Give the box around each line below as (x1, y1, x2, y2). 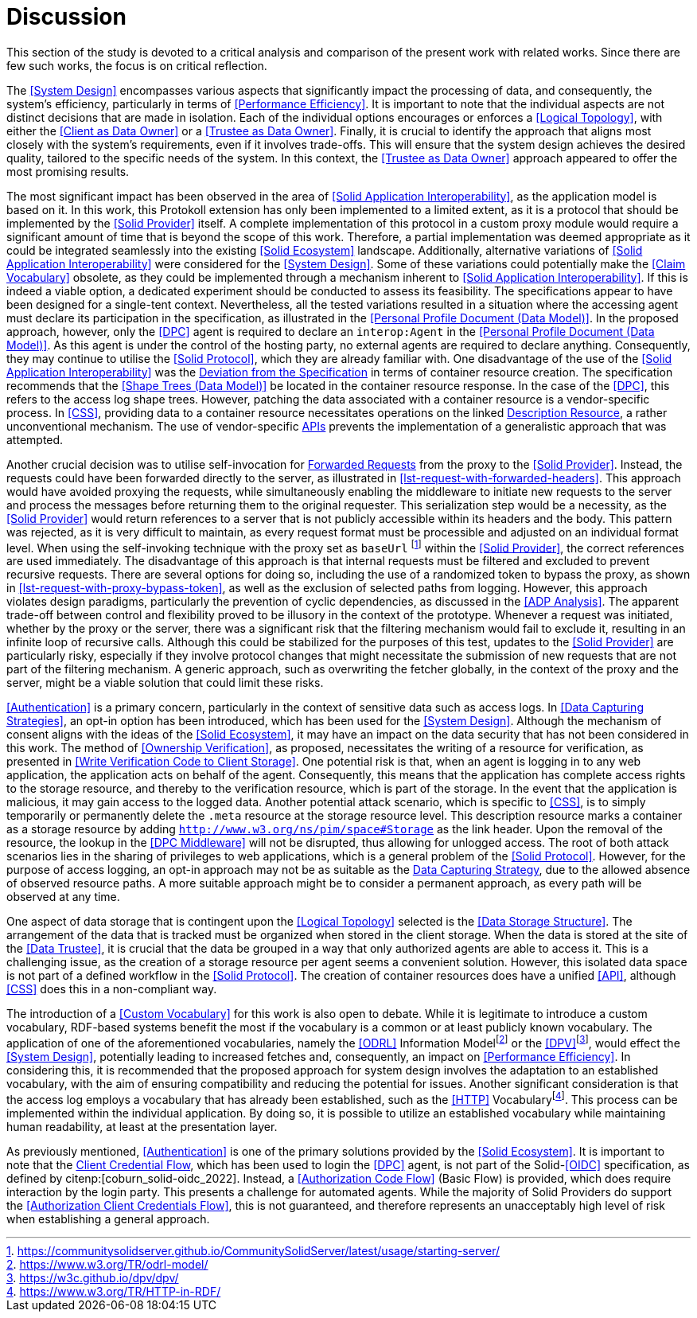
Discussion (6, 3, 127, 30)
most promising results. (6, 164, 130, 178)
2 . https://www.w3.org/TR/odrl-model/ (6, 1257, 208, 1271)
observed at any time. (6, 890, 120, 904)
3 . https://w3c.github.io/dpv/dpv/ (6, 1270, 179, 1285)
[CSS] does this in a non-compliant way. (6, 982, 217, 996)
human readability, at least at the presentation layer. (6, 1119, 278, 1133)
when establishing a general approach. (6, 1211, 210, 1226)
